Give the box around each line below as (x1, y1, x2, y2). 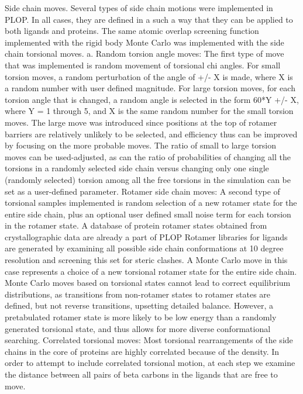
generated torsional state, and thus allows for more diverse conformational (5, 322, 271, 334)
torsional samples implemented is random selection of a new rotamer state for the (5, 196, 297, 209)
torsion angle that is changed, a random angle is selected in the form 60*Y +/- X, (5, 93, 299, 105)
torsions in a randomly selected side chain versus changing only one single (5, 162, 269, 174)
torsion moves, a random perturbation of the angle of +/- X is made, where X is (5, 70, 293, 82)
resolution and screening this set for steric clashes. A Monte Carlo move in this (5, 254, 288, 266)
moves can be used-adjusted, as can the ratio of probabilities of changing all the (5, 150, 291, 163)
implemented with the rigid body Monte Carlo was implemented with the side (5, 36, 284, 48)
